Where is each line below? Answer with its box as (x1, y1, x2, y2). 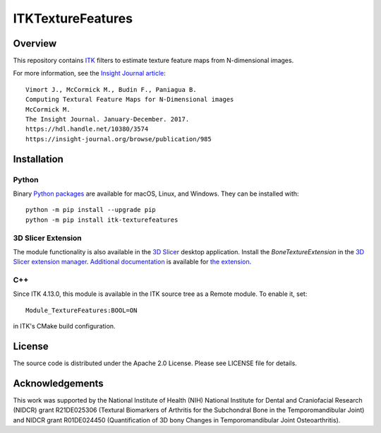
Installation (13, 153, 64, 165)
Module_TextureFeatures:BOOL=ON (25, 306, 138, 314)
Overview (13, 37, 57, 49)
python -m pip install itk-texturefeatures (25, 215, 179, 224)
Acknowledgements (13, 377, 104, 389)
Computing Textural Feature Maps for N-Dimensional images (25, 95, 234, 104)
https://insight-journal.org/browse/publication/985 (25, 135, 212, 143)
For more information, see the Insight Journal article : (13, 69, 166, 78)
